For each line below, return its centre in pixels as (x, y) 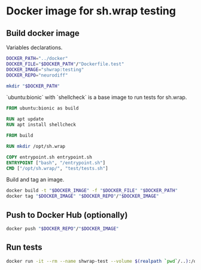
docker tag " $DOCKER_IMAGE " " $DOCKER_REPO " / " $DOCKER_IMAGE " (83, 196)
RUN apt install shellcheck (41, 125)
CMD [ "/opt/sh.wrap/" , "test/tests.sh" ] (57, 168)
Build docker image (43, 33)
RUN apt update (25, 119)
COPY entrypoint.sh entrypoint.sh (49, 157)
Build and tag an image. (35, 180)
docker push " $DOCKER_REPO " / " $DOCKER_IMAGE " (63, 229)
